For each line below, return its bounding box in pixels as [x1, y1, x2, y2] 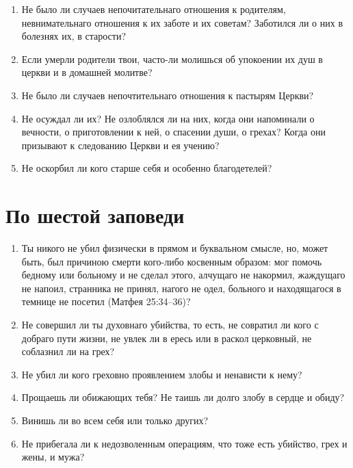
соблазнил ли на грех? [21, 344, 115, 359]
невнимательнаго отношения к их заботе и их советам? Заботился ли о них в [21, 15, 343, 29]
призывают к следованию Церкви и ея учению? [21, 138, 220, 152]
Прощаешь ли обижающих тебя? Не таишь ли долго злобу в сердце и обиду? [21, 390, 345, 404]
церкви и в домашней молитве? [21, 65, 153, 79]
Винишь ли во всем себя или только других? [21, 413, 209, 427]
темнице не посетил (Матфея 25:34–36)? [21, 294, 191, 309]
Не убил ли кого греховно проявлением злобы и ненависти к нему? [21, 367, 302, 381]
